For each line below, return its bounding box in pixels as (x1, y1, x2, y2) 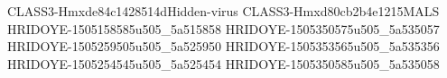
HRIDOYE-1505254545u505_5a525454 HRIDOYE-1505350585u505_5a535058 (7, 54, 440, 73)
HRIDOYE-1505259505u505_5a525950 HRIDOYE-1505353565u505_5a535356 (7, 37, 440, 56)
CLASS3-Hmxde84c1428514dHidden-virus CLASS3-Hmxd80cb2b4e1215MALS (7, 2, 440, 20)
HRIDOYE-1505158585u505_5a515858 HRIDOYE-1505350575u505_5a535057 (7, 19, 440, 38)
